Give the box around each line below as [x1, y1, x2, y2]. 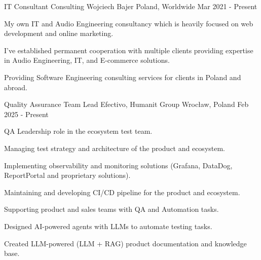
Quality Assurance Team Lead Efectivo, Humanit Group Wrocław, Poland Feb [4, 99, 249, 109]
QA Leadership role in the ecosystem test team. [4, 126, 153, 136]
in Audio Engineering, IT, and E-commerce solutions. [4, 55, 170, 65]
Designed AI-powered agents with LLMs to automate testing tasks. [4, 220, 212, 231]
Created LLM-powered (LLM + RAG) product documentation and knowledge [4, 238, 247, 248]
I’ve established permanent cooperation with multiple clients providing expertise [4, 45, 253, 55]
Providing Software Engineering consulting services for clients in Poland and [4, 71, 241, 82]
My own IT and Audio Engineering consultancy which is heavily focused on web [4, 18, 253, 28]
